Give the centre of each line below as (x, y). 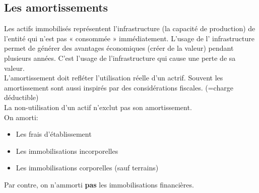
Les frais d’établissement (54, 134)
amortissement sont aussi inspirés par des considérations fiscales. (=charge (119, 87)
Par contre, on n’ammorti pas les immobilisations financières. (99, 184)
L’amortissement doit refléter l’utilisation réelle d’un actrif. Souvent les (114, 78)
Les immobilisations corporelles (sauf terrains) (87, 168)
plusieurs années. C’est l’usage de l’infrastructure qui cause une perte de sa (120, 58)
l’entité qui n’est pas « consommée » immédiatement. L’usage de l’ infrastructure (129, 38)
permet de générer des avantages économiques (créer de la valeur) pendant (119, 48)
